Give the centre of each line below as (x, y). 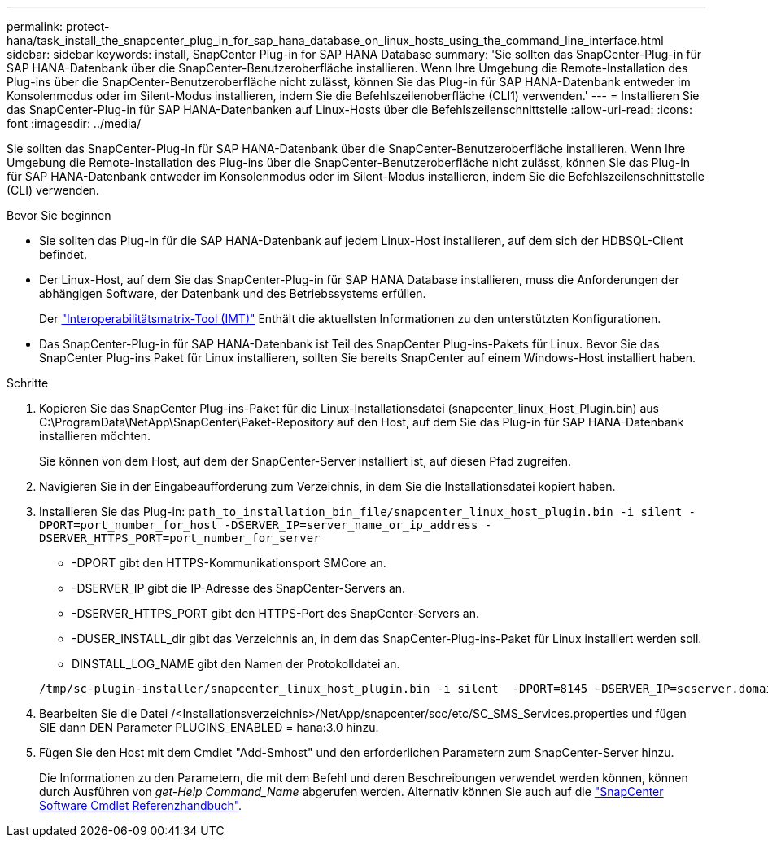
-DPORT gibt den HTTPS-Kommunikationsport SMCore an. (229, 563)
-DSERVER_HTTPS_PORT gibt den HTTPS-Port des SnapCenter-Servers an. (275, 613)
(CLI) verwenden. (53, 190)
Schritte (28, 383)
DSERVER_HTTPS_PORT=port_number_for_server (180, 538)
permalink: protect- (58, 26)
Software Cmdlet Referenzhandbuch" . (141, 805)
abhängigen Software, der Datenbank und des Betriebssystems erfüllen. (233, 293)
